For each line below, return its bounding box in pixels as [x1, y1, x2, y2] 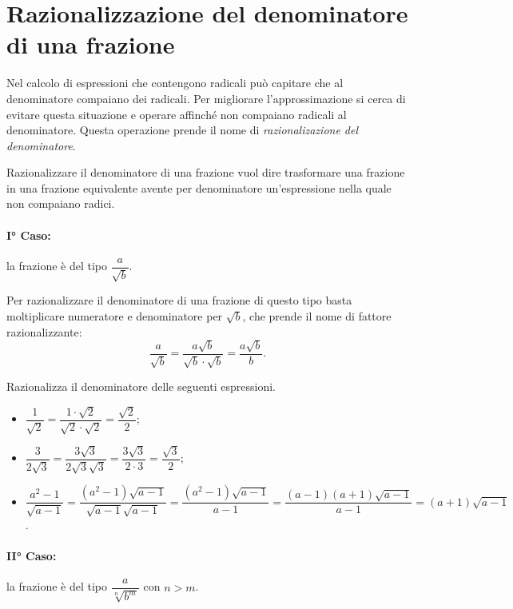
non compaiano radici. [6, 195, 115, 212]
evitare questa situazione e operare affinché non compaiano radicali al [6, 105, 347, 122]
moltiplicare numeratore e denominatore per [6, 307, 223, 324]
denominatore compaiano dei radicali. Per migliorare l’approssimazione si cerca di [6, 90, 406, 106]
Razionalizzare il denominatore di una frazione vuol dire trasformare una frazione [6, 164, 405, 181]
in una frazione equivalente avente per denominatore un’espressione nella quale [6, 179, 392, 196]
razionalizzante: [6, 323, 82, 340]
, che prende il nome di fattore [242, 307, 392, 324]
